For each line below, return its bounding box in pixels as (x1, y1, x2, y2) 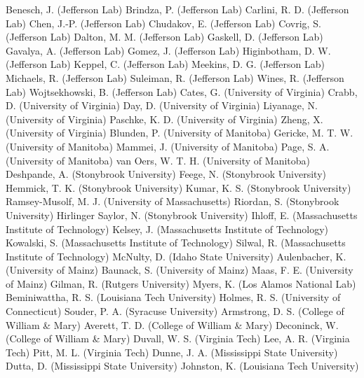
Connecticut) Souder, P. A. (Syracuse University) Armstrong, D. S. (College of (6, 304, 344, 318)
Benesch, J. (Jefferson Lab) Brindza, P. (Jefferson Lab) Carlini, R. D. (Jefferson (6, 2, 349, 16)
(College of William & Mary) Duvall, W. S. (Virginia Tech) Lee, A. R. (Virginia (6, 331, 350, 346)
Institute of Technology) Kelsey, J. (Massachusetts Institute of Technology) (6, 221, 328, 236)
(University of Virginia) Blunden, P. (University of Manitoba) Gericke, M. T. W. (6, 125, 353, 140)
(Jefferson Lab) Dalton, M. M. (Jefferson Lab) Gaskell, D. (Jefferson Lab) (6, 29, 323, 44)
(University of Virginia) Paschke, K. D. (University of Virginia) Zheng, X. (6, 111, 323, 126)
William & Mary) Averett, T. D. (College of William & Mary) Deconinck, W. (6, 317, 339, 332)
